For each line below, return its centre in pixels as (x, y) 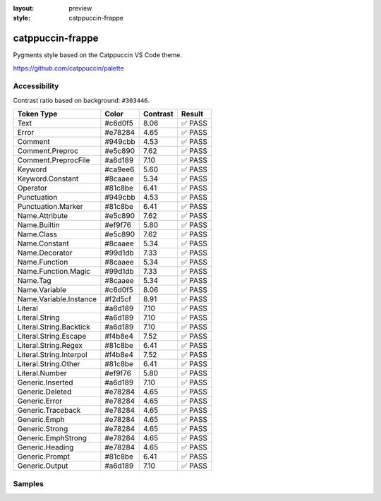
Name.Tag (35, 281)
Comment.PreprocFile (54, 160)
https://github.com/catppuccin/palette (68, 68)
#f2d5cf (118, 299)
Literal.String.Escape (52, 337)
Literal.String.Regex (50, 346)
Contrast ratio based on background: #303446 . (81, 100)
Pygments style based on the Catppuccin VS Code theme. (98, 55)
